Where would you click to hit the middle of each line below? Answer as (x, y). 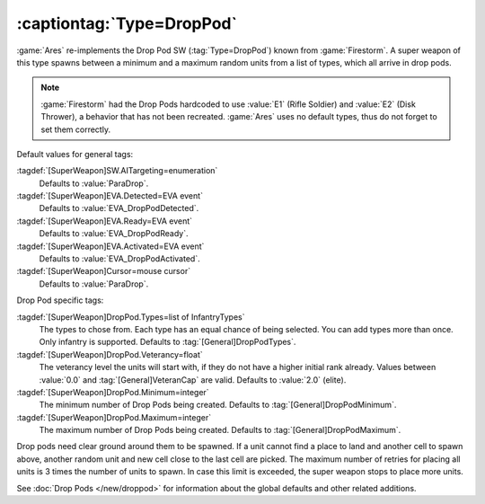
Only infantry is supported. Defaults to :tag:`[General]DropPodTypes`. (168, 342)
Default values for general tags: (75, 154)
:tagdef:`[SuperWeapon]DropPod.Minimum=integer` (113, 392)
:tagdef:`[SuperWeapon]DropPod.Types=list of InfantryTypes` (131, 317)
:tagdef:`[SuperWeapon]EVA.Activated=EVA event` (110, 246)
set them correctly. (76, 129)
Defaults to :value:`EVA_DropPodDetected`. (119, 208)
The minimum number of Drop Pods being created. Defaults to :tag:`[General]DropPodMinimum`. (218, 405)
